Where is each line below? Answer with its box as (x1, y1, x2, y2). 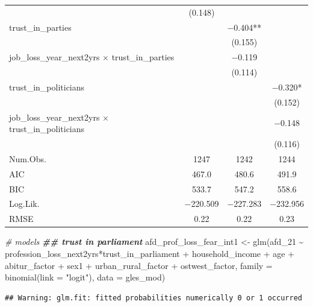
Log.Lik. (9, 197, 40, 210)
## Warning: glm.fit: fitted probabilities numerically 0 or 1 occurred (5, 293, 302, 302)
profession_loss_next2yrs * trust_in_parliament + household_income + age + (5, 247, 295, 259)
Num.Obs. (9, 152, 46, 165)
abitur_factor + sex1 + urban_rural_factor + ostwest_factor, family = (5, 259, 273, 271)
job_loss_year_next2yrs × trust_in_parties (9, 51, 175, 63)
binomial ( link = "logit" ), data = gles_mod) (5, 271, 166, 283)
